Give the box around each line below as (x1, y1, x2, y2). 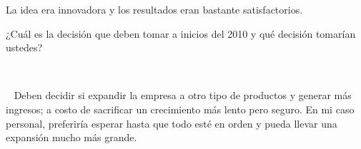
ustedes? (6, 40, 43, 55)
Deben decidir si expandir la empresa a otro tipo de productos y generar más (14, 88, 352, 103)
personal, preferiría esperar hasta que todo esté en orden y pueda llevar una (6, 115, 337, 130)
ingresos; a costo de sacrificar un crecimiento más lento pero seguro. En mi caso (6, 101, 355, 116)
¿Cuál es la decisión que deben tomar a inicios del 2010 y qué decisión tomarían (6, 26, 356, 41)
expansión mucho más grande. (6, 130, 137, 145)
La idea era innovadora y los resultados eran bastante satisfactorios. (6, 2, 303, 16)
